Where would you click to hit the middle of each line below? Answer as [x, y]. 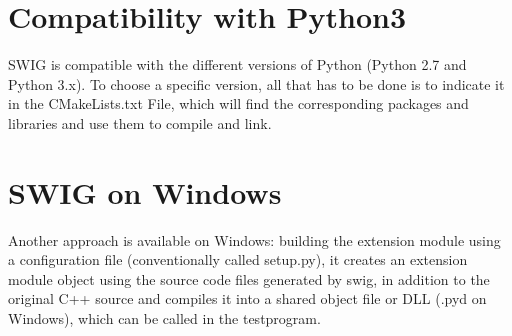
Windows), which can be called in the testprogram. [164, 318]
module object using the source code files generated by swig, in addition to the [249, 278]
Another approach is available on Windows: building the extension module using [254, 239]
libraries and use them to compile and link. [140, 122]
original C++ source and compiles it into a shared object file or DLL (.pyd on [247, 298]
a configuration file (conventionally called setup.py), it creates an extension [238, 259]
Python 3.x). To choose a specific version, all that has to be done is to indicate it [256, 83]
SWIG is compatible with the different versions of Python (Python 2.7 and [237, 64]
